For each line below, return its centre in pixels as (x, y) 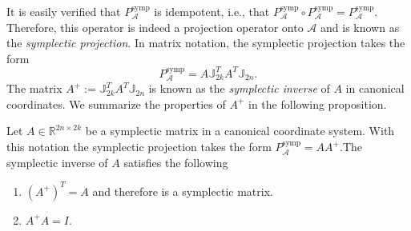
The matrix (34, 88)
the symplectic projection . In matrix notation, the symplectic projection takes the (206, 43)
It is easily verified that (64, 11)
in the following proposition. (318, 104)
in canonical (375, 88)
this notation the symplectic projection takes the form (139, 147)
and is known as (360, 27)
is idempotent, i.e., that (212, 11)
